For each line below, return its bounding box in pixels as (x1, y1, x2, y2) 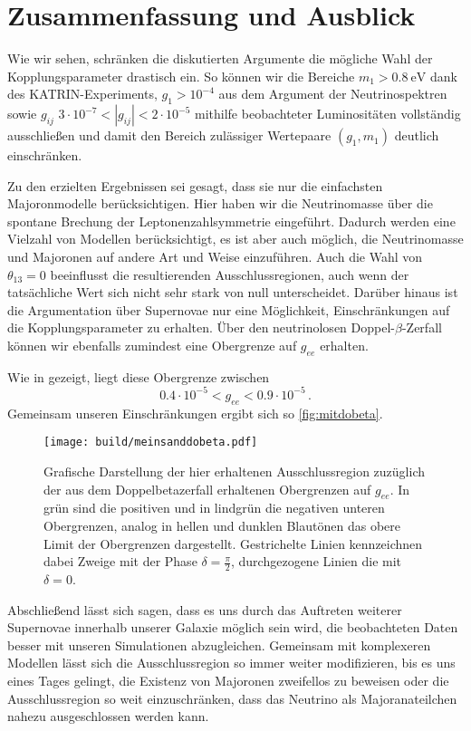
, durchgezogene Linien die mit (230, 552, 402, 571)
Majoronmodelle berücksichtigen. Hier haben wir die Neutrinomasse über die (7, 194, 433, 213)
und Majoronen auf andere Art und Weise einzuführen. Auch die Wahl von (7, 247, 423, 266)
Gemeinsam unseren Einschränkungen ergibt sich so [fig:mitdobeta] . (7, 403, 383, 422)
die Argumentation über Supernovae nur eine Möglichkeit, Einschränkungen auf (7, 300, 450, 319)
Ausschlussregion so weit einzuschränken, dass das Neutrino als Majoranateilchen (7, 688, 457, 707)
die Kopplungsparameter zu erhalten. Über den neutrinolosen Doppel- (7, 318, 395, 337)
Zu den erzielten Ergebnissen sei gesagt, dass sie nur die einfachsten (7, 176, 383, 195)
